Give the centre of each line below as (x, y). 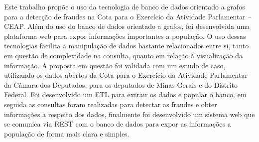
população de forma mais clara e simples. (67, 133)
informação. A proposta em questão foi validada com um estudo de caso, (115, 65)
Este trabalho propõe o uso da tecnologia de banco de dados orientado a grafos (125, 6)
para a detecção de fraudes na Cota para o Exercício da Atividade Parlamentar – (128, 16)
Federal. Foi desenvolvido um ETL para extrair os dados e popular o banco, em (125, 94)
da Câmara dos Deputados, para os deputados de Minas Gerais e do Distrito (121, 84)
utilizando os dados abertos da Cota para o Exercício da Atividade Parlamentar (126, 75)
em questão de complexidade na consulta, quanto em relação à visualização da (123, 55)
